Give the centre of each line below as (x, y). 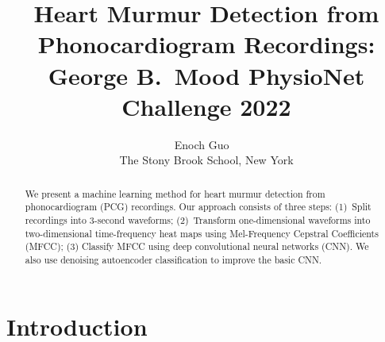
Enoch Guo (202, 144)
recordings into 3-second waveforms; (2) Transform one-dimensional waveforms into (198, 219)
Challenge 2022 (206, 106)
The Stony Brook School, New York (206, 160)
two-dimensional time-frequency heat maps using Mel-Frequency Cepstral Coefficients (202, 233)
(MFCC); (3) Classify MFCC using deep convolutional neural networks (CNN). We (197, 246)
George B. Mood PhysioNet (206, 75)
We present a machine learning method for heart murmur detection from (175, 193)
